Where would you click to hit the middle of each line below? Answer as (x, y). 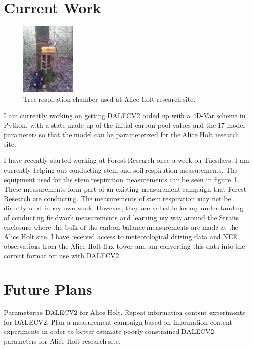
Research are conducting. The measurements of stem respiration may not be (117, 198)
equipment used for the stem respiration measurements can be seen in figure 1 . (122, 179)
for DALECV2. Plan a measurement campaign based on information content (118, 322)
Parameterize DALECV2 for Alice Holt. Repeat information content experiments (125, 312)
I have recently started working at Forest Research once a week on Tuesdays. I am (126, 160)
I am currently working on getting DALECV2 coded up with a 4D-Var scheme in (125, 115)
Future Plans (48, 289)
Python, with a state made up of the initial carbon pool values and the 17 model (125, 125)
